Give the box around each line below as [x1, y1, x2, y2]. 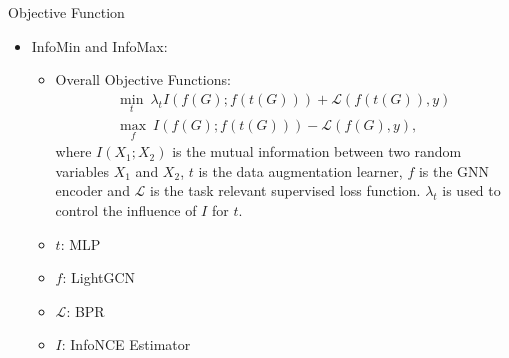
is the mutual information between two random [172, 141, 462, 162]
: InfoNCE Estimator [61, 334, 191, 355]
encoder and [55, 180, 130, 201]
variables [55, 160, 109, 181]
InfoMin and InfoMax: [31, 35, 168, 56]
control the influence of [55, 200, 197, 221]
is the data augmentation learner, [198, 160, 403, 181]
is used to [442, 180, 501, 201]
